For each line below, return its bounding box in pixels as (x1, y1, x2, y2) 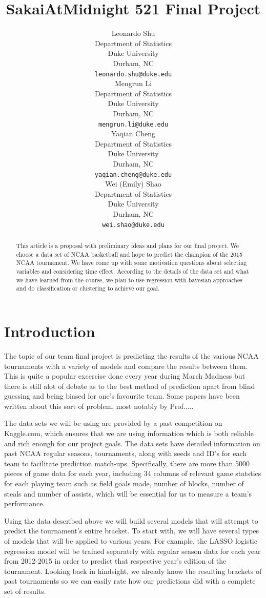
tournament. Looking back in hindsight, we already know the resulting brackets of (4, 565, 262, 576)
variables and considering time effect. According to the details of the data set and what (16, 267, 249, 276)
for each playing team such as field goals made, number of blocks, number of (4, 478, 244, 489)
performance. (4, 498, 45, 509)
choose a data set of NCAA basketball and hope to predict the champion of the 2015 (16, 250, 242, 258)
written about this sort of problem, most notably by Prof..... (4, 400, 194, 411)
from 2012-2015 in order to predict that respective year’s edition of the (4, 555, 227, 566)
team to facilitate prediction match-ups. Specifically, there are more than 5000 (4, 458, 250, 468)
